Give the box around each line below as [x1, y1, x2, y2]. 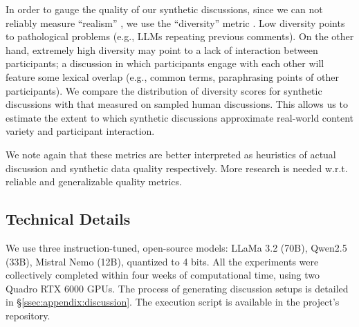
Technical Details [6, 208, 131, 230]
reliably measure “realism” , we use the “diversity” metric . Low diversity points [6, 15, 345, 30]
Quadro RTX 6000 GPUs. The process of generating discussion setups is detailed [6, 281, 349, 295]
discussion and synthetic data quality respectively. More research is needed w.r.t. [6, 160, 348, 175]
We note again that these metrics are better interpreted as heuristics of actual [6, 147, 336, 161]
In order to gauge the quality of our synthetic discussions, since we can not [6, 2, 323, 16]
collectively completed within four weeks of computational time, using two [6, 268, 320, 282]
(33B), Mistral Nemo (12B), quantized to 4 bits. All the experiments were [6, 254, 319, 268]
